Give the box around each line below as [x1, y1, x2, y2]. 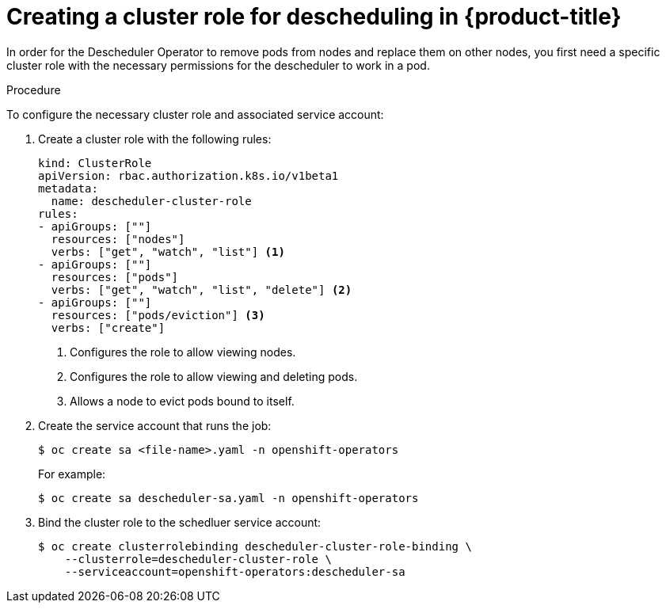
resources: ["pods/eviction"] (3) [51, 308, 265, 322]
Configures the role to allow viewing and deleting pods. [70, 369, 358, 383]
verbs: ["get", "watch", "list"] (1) [51, 245, 285, 258]
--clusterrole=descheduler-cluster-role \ [64, 552, 332, 565]
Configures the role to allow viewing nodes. [70, 344, 296, 359]
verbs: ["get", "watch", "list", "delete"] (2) [51, 283, 352, 296]
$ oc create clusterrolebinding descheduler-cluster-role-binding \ [38, 539, 472, 553]
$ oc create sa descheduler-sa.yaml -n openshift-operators [38, 491, 419, 504]
